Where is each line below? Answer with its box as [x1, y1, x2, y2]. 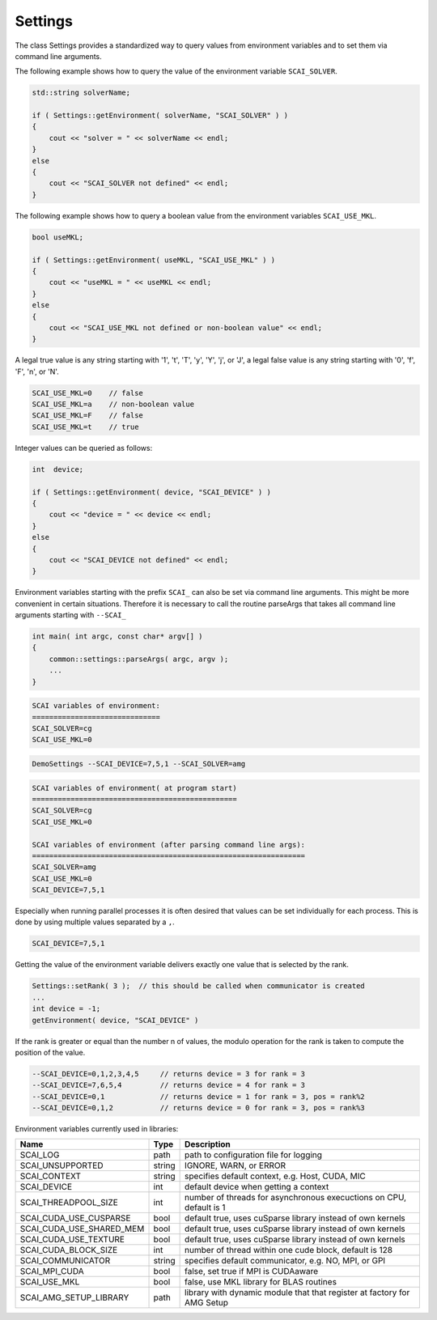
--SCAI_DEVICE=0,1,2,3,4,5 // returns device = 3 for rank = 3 [32, 1069, 306, 1078]
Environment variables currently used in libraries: [15, 1124, 179, 1134]
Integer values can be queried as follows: [15, 443, 153, 452]
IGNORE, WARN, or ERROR [185, 1160, 286, 1171]
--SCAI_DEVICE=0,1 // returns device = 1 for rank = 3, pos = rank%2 [32, 1092, 366, 1101]
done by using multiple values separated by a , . [15, 917, 176, 927]
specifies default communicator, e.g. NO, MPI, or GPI [185, 1255, 386, 1267]
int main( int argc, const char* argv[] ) [32, 632, 203, 641]
